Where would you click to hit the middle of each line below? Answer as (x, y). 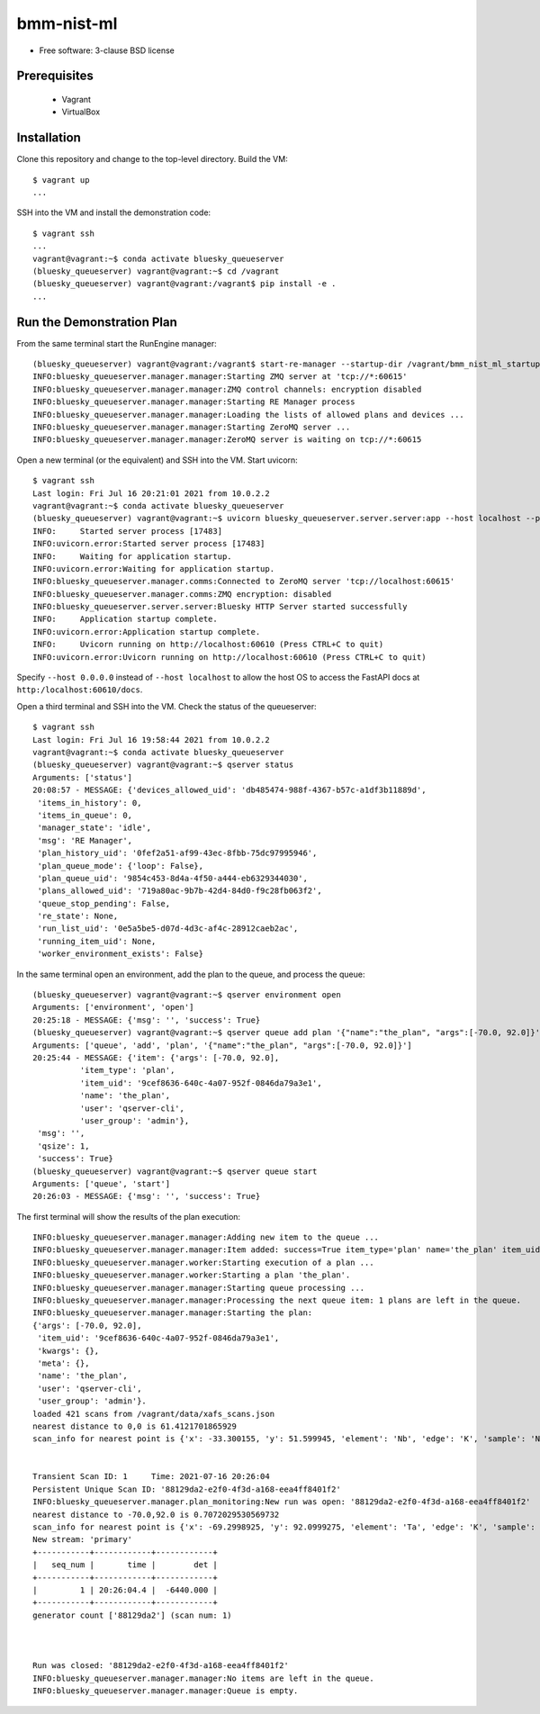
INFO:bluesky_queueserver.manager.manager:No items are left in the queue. (203, 1678)
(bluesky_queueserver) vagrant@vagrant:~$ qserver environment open (187, 995)
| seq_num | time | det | (125, 1565)
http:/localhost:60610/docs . (80, 690)
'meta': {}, (63, 1363)
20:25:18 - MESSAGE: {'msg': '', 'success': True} (147, 1020)
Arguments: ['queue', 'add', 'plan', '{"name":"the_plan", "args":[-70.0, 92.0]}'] (223, 1045)
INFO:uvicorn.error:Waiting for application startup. (153, 568)
